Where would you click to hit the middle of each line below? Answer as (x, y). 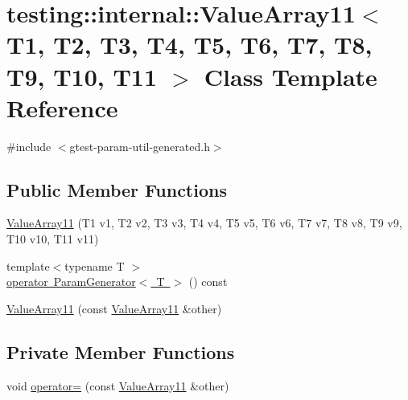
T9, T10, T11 (82, 76)
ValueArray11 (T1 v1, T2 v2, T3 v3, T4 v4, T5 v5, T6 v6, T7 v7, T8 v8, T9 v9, (204, 223)
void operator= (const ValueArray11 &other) (118, 385)
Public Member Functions (117, 189)
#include (29, 146)
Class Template (291, 76)
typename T (95, 265)
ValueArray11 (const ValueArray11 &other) (114, 308)
